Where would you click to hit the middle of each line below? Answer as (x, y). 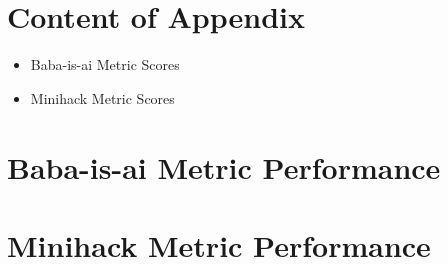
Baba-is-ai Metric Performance (224, 166)
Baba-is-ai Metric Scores (105, 64)
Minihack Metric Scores (102, 97)
